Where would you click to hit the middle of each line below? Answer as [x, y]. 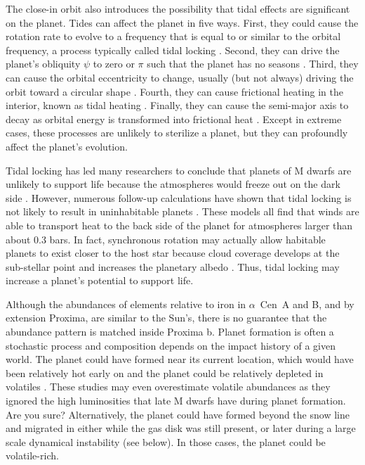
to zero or [114, 64]
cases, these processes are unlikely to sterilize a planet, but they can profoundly [177, 133]
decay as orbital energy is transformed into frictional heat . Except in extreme [174, 119]
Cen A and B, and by [307, 304]
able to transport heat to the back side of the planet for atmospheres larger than [179, 225]
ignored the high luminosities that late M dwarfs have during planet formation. [176, 401]
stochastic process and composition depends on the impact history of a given [171, 345]
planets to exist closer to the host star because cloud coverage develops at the [173, 253]
